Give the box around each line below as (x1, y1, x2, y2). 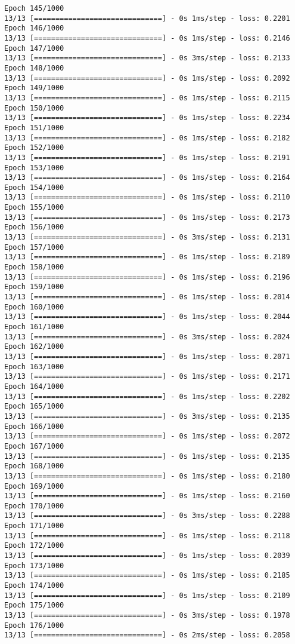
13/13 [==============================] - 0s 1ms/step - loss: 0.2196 (4, 272, 290, 281)
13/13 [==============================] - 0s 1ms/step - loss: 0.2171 (4, 372, 290, 381)
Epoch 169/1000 (4, 482, 64, 490)
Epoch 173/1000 (4, 561, 64, 570)
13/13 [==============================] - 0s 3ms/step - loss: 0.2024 (4, 332, 290, 341)
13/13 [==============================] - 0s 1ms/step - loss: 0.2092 (4, 73, 290, 82)
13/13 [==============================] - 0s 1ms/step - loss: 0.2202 (4, 392, 290, 401)
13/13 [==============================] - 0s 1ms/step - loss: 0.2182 (4, 133, 290, 142)
